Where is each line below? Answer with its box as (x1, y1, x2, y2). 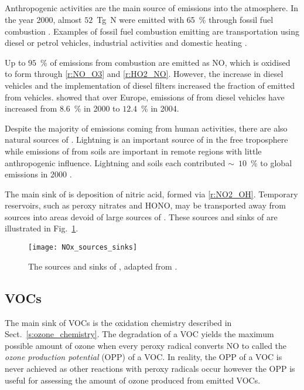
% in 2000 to (74, 102, 120, 115)
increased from (5, 102, 57, 115)
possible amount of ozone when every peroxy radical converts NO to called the (5, 339, 287, 351)
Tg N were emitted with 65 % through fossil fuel (97, 13, 274, 25)
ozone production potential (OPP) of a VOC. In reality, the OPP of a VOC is (5, 351, 282, 363)
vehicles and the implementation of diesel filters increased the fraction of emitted (5, 79, 295, 91)
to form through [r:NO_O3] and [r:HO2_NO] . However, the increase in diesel (5, 68, 283, 80)
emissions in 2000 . (5, 168, 72, 180)
